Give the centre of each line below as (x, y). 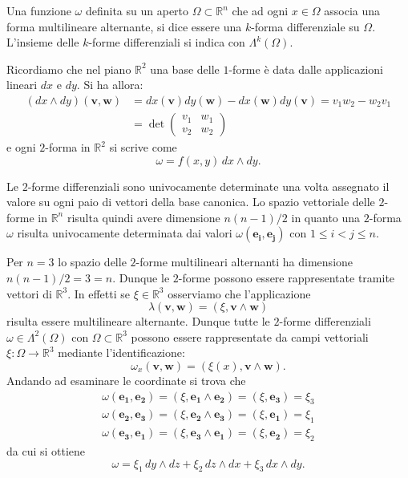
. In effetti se (99, 293)
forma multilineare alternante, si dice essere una (124, 26)
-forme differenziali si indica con (167, 42)
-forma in (68, 147)
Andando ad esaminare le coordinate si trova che (126, 380)
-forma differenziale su (305, 26)
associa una (352, 10)
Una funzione (39, 10)
